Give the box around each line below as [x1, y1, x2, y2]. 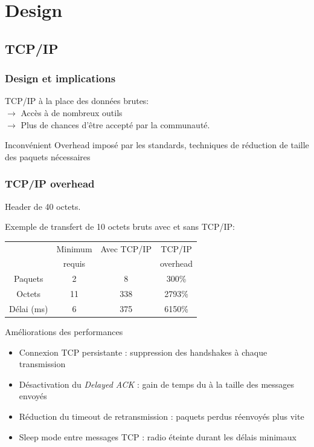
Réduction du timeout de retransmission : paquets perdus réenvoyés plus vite [19, 409, 304, 422]
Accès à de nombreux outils [21, 106, 123, 119]
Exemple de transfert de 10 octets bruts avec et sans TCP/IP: [5, 220, 235, 233]
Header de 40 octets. [5, 200, 81, 212]
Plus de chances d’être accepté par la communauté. [21, 118, 210, 131]
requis [63, 257, 86, 270]
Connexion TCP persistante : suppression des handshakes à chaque [19, 345, 268, 358]
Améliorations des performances [5, 325, 123, 338]
